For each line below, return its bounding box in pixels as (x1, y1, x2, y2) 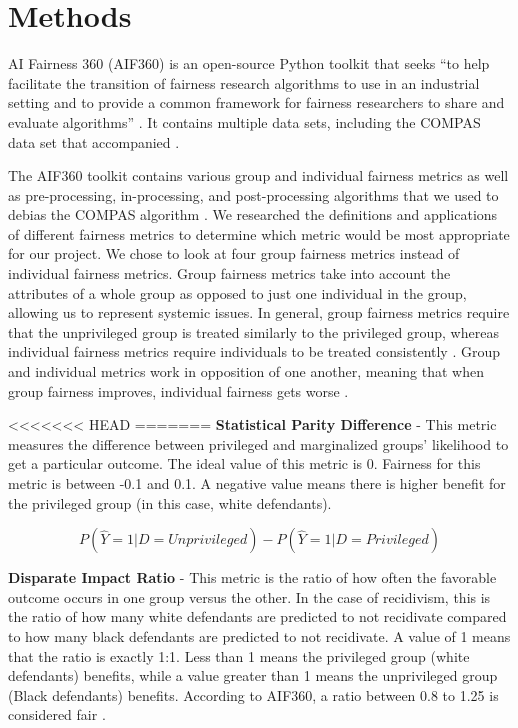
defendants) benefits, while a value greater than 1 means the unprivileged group (8, 665, 498, 686)
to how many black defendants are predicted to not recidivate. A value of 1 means (8, 625, 511, 646)
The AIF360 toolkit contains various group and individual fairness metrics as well (8, 165, 509, 186)
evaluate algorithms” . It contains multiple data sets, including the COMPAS (8, 111, 481, 132)
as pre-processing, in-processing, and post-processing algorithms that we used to (8, 184, 499, 205)
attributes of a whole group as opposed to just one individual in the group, (8, 282, 467, 303)
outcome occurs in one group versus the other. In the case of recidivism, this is (8, 586, 491, 607)
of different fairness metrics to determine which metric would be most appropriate (8, 223, 510, 244)
